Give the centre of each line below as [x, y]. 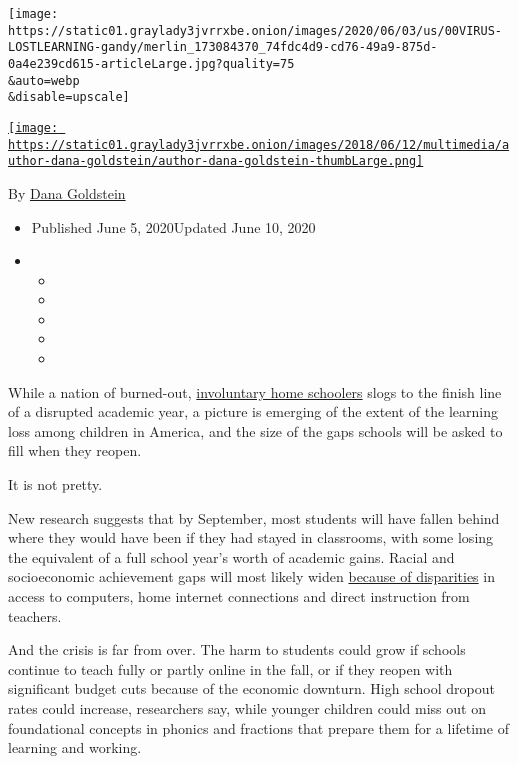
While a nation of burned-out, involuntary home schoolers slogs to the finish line [255, 391]
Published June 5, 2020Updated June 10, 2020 [173, 226]
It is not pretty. [55, 484]
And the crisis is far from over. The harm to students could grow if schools [237, 649]
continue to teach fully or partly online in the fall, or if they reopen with [230, 668]
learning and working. [75, 747]
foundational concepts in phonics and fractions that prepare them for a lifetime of [258, 727]
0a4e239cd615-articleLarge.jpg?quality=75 [151, 63]
